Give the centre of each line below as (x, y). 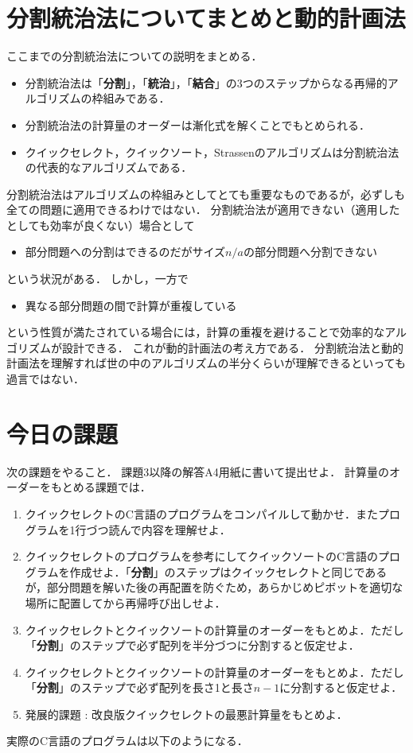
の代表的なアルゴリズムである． (109, 167)
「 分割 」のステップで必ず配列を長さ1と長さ (139, 687)
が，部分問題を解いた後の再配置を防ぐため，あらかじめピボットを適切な (214, 587)
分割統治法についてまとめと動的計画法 (206, 18)
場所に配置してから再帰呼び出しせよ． (125, 602)
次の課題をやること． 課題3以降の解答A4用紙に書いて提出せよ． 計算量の (198, 471)
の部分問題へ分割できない (310, 252)
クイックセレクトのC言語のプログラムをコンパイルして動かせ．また (202, 513)
